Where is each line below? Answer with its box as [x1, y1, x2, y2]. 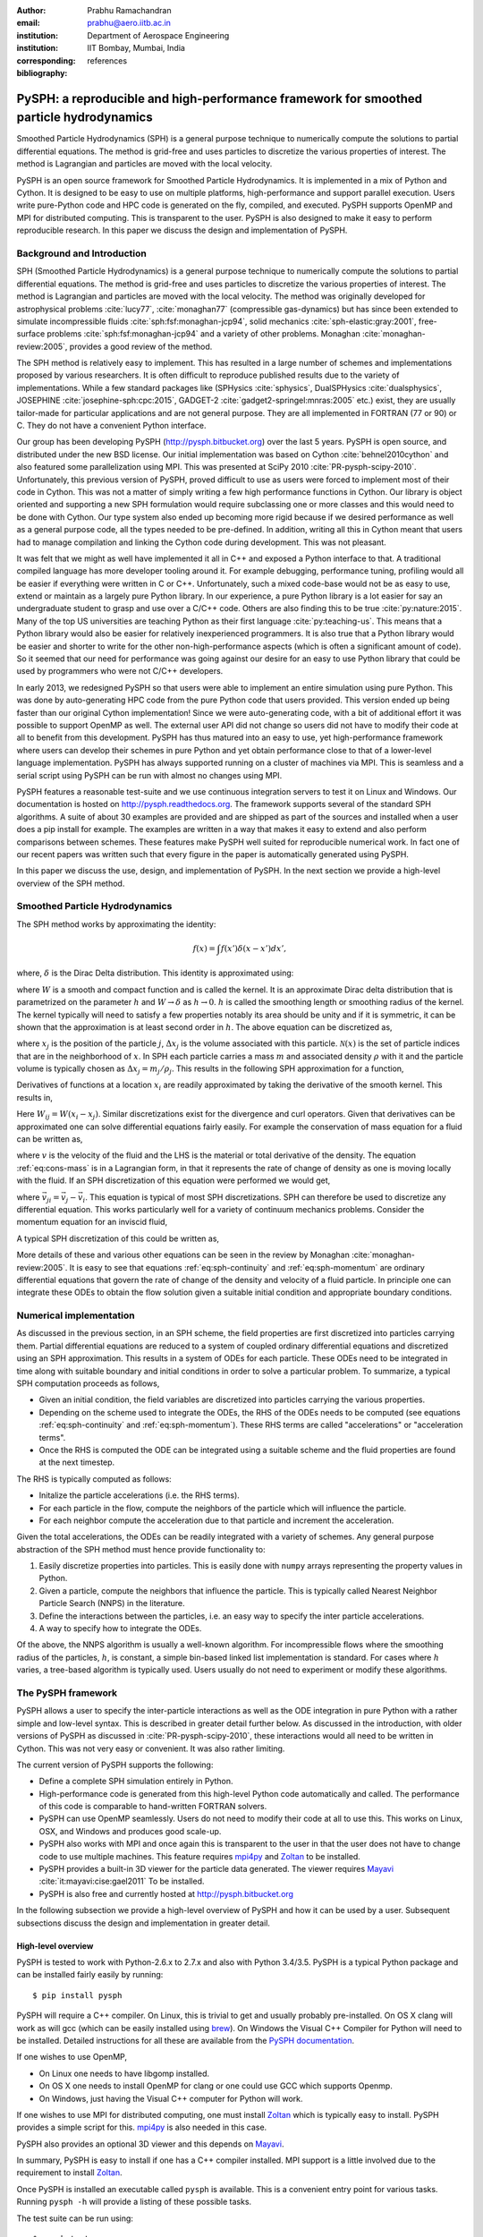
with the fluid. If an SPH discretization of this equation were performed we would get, [16, 1175, 331, 1186]
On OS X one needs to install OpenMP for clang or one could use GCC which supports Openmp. [38, 2080, 393, 2091]
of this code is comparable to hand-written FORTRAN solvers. [38, 1801, 267, 1812]
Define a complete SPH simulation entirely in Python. [38, 1776, 233, 1787]
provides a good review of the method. [69, 341, 213, 352]
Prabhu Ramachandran [87, 5, 172, 15]
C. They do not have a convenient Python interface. [16, 421, 207, 431]
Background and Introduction [16, 247, 147, 259]
